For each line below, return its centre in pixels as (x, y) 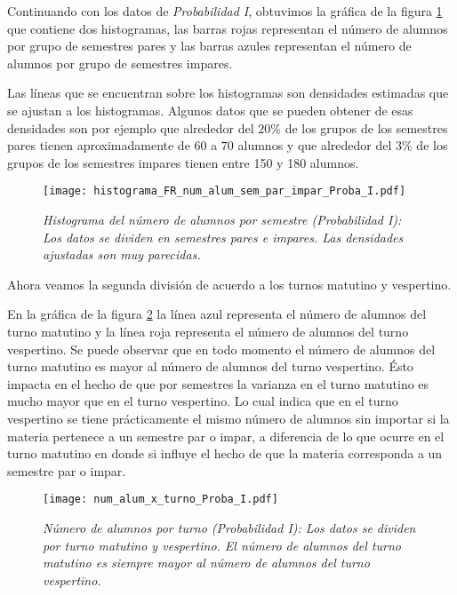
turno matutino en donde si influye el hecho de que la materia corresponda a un (225, 453)
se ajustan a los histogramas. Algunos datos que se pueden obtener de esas (210, 110)
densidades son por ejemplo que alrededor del (131, 127)
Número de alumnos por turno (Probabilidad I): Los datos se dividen (229, 527)
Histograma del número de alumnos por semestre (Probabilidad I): (222, 219)
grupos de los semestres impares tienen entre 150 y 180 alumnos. (183, 162)
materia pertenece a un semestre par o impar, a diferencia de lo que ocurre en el (226, 436)
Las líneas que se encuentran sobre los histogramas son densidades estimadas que (228, 93)
